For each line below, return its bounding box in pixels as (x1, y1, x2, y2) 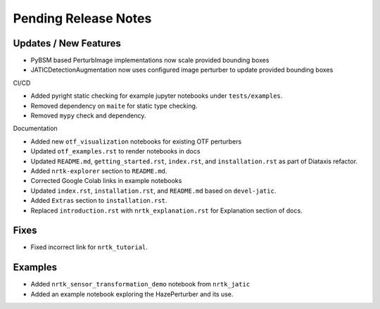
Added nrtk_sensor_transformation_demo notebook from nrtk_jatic (30, 280, 251, 289)
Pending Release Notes (13, 11, 152, 26)
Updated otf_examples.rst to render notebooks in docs (30, 147, 201, 156)
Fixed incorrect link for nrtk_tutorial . (30, 243, 148, 251)
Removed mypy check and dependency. (30, 111, 146, 120)
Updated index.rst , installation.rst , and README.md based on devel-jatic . (30, 187, 277, 195)
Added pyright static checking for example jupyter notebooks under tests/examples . (30, 92, 283, 100)
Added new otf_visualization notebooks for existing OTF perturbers (30, 137, 242, 146)
